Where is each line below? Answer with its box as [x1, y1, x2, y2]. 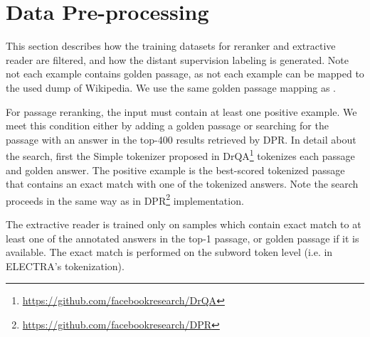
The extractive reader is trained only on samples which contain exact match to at [6, 216, 361, 231]
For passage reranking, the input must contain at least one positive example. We [6, 104, 357, 119]
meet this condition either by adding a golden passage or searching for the [6, 118, 329, 133]
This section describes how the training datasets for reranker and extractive [6, 38, 336, 53]
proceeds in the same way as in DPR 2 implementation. [6, 191, 244, 208]
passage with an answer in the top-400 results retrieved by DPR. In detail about [6, 132, 356, 146]
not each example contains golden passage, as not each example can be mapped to [6, 66, 364, 81]
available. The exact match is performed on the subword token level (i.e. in [6, 245, 333, 260]
